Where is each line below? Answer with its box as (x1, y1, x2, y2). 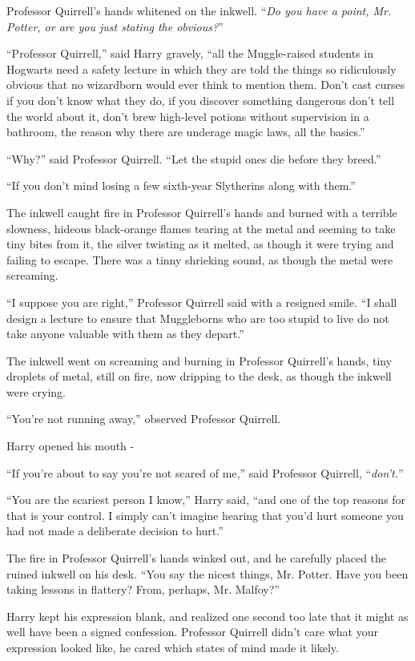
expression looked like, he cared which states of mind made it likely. (6, 639, 339, 655)
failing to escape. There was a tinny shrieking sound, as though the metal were (6, 251, 393, 268)
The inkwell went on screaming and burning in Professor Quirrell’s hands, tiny (6, 352, 393, 369)
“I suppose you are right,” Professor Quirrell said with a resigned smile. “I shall (6, 293, 397, 310)
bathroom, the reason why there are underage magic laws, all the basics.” (6, 123, 365, 140)
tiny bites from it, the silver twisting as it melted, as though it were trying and (6, 236, 394, 252)
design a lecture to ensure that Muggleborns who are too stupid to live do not (6, 309, 389, 326)
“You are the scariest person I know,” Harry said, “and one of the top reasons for (6, 491, 406, 508)
